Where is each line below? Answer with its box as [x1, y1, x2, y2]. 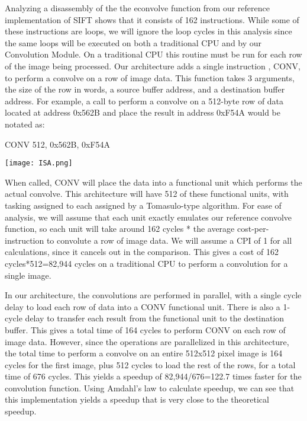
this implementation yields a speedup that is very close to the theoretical [5, 393, 269, 406]
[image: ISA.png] [5, 159, 73, 168]
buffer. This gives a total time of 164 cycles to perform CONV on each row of [5, 323, 286, 336]
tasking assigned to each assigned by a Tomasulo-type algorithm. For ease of [5, 199, 282, 211]
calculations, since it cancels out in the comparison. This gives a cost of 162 [5, 245, 279, 258]
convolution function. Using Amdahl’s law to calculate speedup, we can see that [5, 381, 295, 394]
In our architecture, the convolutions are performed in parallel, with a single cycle [5, 289, 302, 301]
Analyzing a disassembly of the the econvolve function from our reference [5, 2, 270, 14]
